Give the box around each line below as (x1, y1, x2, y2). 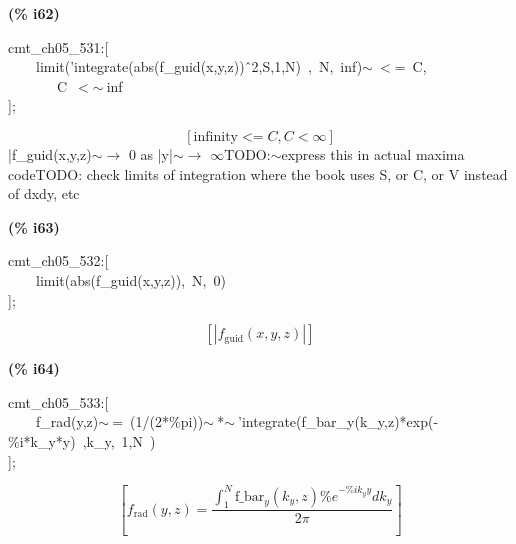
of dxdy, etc (8, 183, 80, 204)
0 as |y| (128, 143, 173, 164)
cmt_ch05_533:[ (8, 391, 109, 412)
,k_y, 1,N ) (82, 430, 156, 451)
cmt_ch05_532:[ (8, 250, 109, 271)
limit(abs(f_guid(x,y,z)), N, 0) (35, 269, 226, 290)
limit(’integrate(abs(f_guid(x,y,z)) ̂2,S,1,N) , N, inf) (35, 56, 363, 77)
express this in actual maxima (281, 143, 465, 164)
